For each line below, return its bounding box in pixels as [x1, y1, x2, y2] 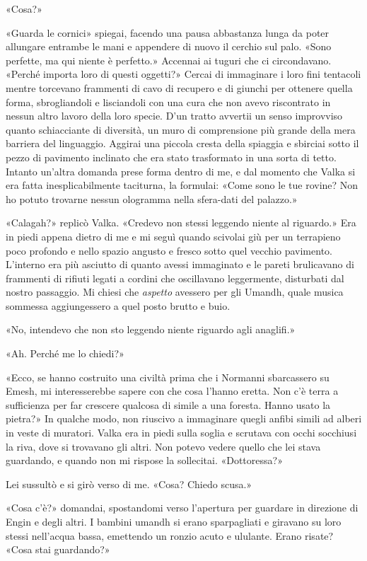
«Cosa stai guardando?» [6, 542, 110, 557]
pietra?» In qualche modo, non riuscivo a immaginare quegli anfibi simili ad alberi [6, 411, 362, 426]
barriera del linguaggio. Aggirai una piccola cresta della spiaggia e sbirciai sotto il [6, 136, 359, 151]
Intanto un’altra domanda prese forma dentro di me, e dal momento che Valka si [6, 163, 356, 178]
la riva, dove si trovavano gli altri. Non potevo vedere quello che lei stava [6, 439, 321, 453]
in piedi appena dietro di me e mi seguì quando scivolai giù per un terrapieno [6, 229, 341, 243]
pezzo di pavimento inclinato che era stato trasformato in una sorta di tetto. [6, 149, 337, 164]
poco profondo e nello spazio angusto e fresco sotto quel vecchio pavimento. [6, 243, 332, 258]
